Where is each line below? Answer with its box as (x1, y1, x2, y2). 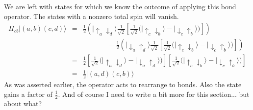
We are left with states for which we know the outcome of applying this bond (4, 1, 236, 11)
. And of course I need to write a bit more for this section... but (58, 89, 250, 99)
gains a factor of (4, 89, 52, 99)
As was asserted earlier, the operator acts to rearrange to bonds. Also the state (4, 79, 242, 89)
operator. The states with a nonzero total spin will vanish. (4, 11, 179, 21)
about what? (4, 98, 42, 109)
